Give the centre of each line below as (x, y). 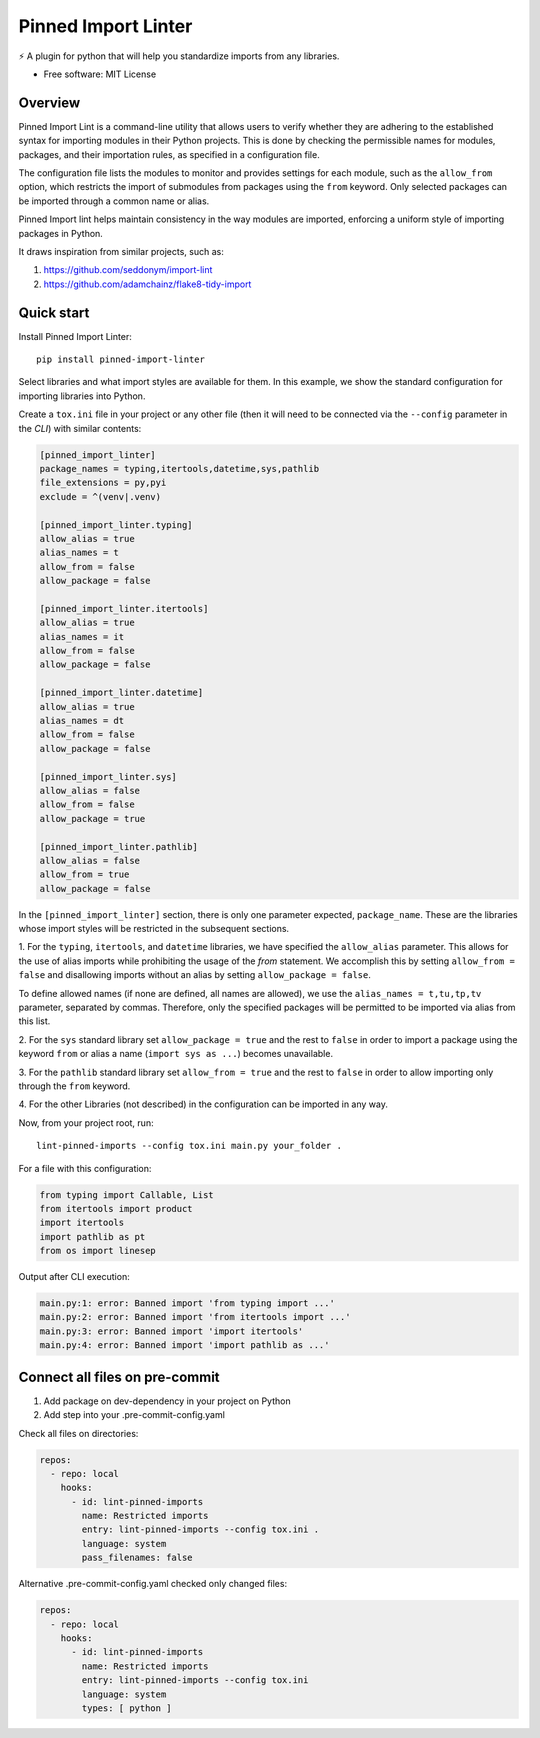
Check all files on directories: (78, 1433)
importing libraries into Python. (82, 396)
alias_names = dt (82, 721)
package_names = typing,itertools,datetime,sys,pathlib (179, 468)
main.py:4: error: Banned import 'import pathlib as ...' (184, 1345)
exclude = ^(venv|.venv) (100, 496)
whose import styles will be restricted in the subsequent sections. (154, 929)
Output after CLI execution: (74, 1277)
